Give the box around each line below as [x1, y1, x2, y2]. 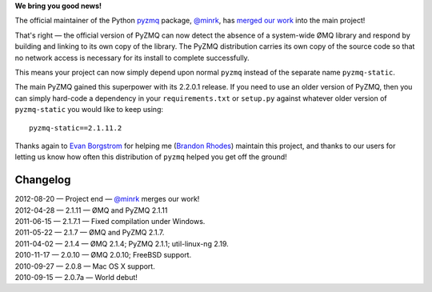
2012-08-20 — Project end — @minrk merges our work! [14, 194, 200, 204]
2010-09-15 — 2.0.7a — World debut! [14, 272, 138, 282]
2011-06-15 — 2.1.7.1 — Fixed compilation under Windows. [14, 216, 206, 226]
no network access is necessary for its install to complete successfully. [14, 53, 250, 62]
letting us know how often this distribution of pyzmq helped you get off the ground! [14, 152, 287, 162]
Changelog [14, 173, 71, 187]
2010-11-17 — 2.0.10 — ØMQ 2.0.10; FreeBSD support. [14, 250, 192, 260]
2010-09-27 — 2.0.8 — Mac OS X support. [14, 261, 155, 271]
